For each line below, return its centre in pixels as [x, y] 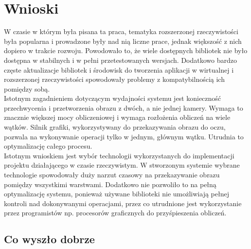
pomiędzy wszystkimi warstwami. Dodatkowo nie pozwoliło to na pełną [110, 184]
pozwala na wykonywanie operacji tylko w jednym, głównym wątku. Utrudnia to [124, 136]
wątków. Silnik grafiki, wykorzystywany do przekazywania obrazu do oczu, [115, 127]
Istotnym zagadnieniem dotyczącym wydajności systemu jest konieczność [113, 98]
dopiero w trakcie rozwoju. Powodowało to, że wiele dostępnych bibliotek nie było [126, 50]
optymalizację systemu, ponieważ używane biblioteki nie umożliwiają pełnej [117, 194]
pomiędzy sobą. [27, 88]
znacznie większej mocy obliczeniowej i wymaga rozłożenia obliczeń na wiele [117, 117]
